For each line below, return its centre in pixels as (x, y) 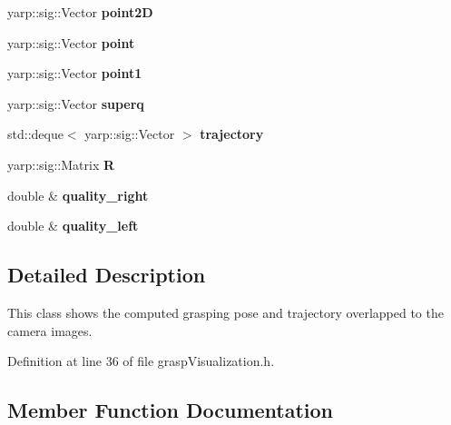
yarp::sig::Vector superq (76, 103)
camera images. (50, 330)
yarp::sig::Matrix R (61, 164)
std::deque (35, 134)
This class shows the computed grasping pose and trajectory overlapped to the (225, 312)
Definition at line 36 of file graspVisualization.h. (141, 361)
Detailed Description (107, 275)
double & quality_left (73, 226)
